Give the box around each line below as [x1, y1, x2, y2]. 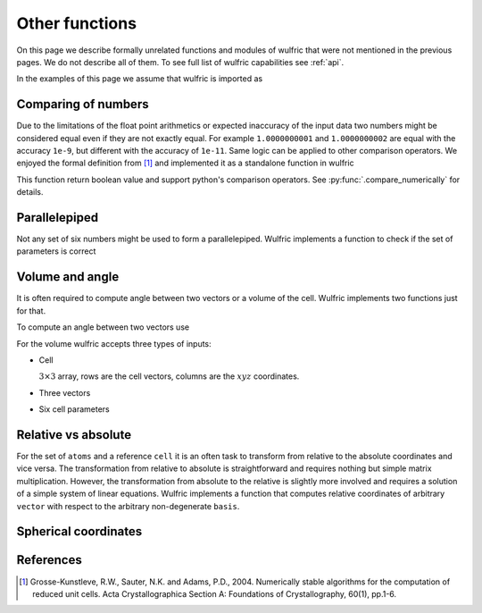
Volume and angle [16, 269, 120, 285]
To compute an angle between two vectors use [16, 322, 190, 332]
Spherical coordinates [16, 524, 143, 540]
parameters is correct [16, 246, 96, 256]
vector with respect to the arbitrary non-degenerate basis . [16, 500, 240, 511]
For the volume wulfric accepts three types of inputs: [16, 338, 212, 348]
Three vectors [38, 387, 91, 398]
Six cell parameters [38, 404, 111, 415]
